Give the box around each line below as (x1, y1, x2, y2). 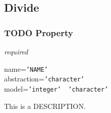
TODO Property (4, 26, 73, 39)
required (4, 46, 28, 56)
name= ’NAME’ (4, 63, 48, 74)
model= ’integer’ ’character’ (4, 83, 108, 94)
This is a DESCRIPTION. (4, 100, 86, 111)
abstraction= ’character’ (4, 73, 85, 84)
